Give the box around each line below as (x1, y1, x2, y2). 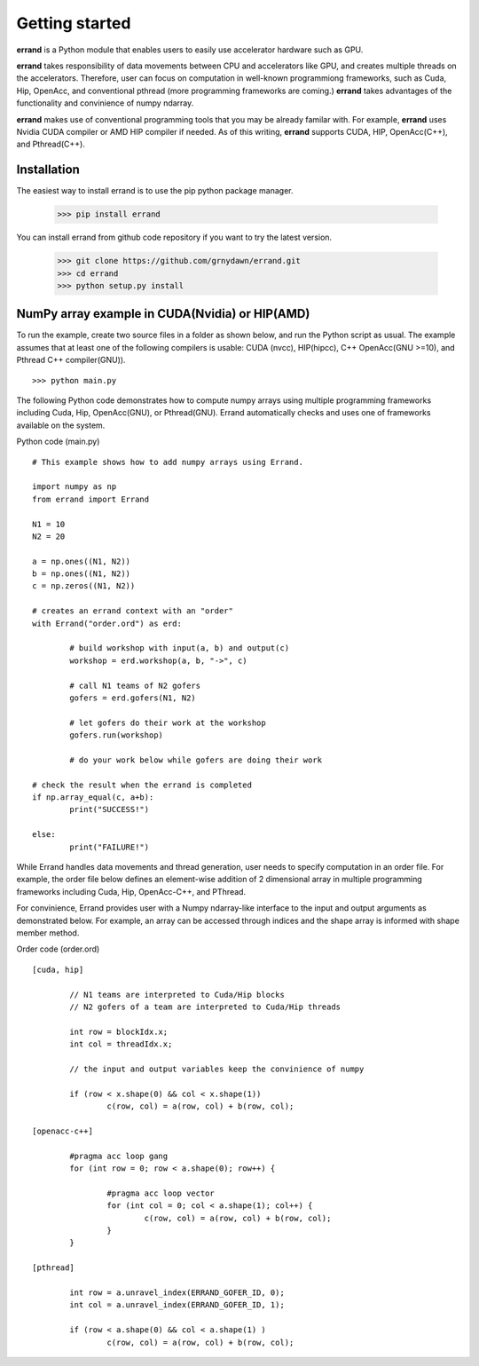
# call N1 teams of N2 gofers (69, 680, 201, 691)
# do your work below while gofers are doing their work (69, 754, 323, 765)
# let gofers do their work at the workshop (69, 717, 266, 728)
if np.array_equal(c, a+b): (32, 793, 154, 802)
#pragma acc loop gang (69, 1150, 169, 1161)
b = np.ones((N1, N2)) (32, 569, 131, 579)
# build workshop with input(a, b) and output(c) (69, 644, 290, 653)
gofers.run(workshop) (69, 730, 164, 740)
